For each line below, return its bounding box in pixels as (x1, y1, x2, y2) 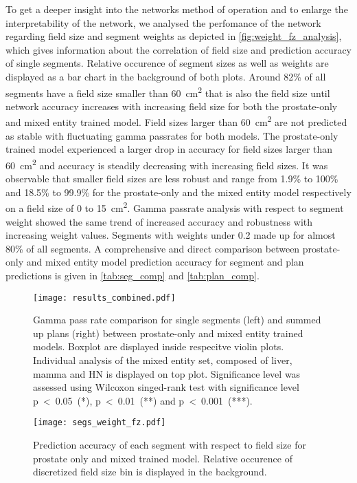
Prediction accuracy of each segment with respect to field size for (33, 437, 306, 451)
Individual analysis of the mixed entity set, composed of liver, (33, 352, 292, 367)
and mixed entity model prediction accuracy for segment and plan (26, 255, 304, 269)
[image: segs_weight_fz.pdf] (33, 418, 166, 428)
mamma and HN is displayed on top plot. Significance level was (33, 366, 301, 380)
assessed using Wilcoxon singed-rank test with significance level (33, 380, 299, 394)
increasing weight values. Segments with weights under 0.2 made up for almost (5, 228, 336, 242)
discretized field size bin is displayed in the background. (33, 464, 267, 479)
